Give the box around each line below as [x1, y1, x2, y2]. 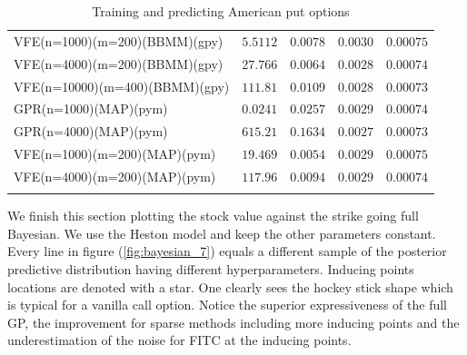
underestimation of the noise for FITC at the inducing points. [7, 330, 352, 350]
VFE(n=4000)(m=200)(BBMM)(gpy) [14, 54, 224, 73]
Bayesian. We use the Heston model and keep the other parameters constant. [7, 223, 436, 242]
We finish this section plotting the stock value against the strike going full [7, 206, 419, 225]
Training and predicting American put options [92, 2, 350, 20]
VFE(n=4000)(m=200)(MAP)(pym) [14, 166, 216, 185]
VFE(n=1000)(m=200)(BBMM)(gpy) [14, 31, 224, 50]
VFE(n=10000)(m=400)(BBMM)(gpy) [14, 76, 230, 95]
